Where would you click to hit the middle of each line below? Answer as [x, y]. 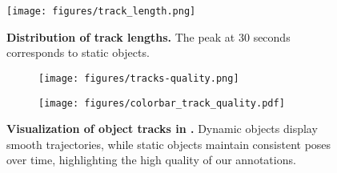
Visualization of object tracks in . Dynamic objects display [162, 129]
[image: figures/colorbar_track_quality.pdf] [162, 103]
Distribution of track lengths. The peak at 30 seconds [148, 36]
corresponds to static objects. [78, 52]
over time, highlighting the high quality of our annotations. [151, 160]
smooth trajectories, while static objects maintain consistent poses [169, 144]
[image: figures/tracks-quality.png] [139, 78]
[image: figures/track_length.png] [101, 11]
